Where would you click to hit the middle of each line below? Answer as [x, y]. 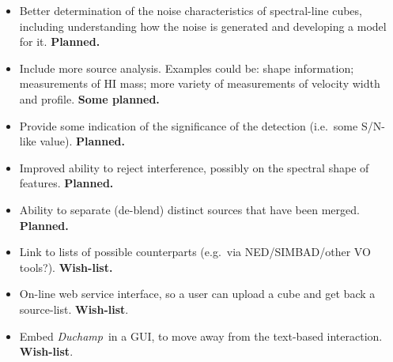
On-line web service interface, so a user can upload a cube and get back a [197, 294]
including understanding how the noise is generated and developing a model [203, 26]
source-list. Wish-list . [74, 309]
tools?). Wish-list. [66, 267]
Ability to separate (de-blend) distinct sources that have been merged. [189, 209]
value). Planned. [82, 141]
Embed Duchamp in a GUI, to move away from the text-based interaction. [201, 336]
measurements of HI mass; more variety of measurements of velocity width [200, 83]
